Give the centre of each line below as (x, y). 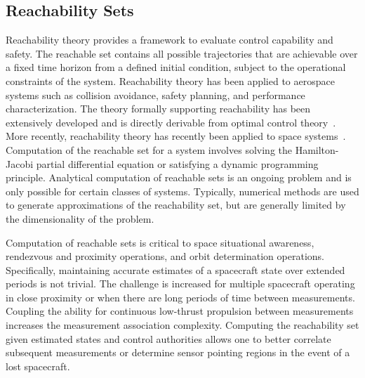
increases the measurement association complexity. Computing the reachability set (182, 325)
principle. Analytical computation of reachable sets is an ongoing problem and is (179, 177)
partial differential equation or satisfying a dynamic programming (177, 163)
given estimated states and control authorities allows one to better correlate (168, 338)
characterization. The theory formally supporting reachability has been (158, 109)
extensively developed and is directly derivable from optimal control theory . (171, 122)
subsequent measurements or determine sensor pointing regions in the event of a (178, 352)
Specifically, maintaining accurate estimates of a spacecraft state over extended (175, 269)
